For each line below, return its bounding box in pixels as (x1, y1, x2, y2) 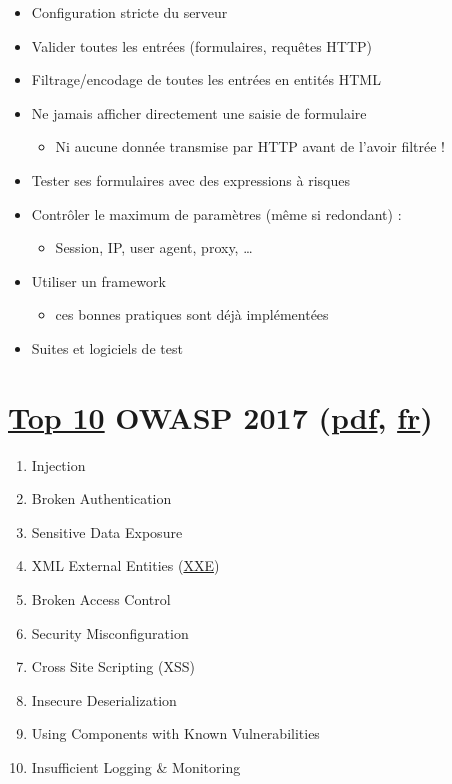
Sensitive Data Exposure (31, 521, 183, 542)
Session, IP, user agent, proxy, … (55, 237, 253, 258)
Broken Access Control (31, 589, 171, 610)
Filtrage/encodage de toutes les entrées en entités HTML (31, 69, 381, 90)
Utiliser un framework (31, 270, 166, 291)
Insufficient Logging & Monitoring (31, 757, 241, 777)
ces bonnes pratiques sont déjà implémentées (55, 304, 329, 325)
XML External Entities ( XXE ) (31, 555, 220, 576)
